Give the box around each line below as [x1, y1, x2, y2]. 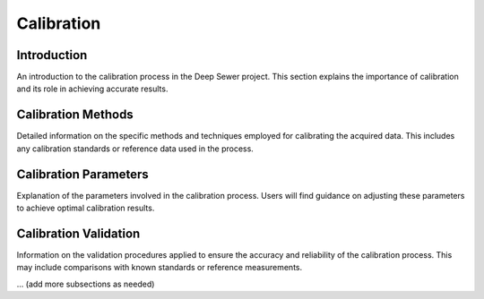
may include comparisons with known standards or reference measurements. [16, 262, 303, 273]
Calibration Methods [16, 107, 134, 123]
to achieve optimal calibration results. [16, 202, 155, 214]
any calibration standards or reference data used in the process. [16, 143, 255, 154]
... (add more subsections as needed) [16, 278, 155, 289]
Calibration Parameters [16, 167, 150, 182]
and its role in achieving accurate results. [16, 83, 169, 94]
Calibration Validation [16, 226, 141, 241]
